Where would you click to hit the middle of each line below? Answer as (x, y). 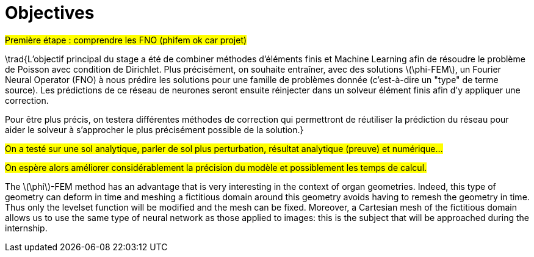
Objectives (50, 13)
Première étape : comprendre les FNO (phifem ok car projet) (126, 40)
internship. (26, 228)
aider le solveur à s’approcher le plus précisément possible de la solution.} (154, 129)
